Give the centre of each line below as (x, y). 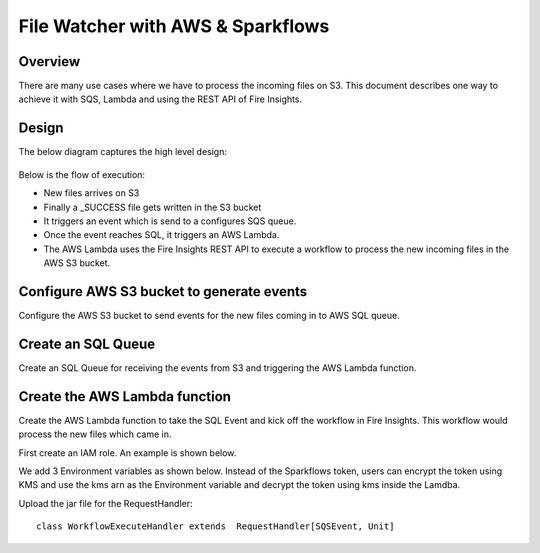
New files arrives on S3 (91, 193)
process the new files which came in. (95, 434)
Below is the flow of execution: (81, 174)
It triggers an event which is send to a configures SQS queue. (170, 221)
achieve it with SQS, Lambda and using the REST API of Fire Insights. (160, 99)
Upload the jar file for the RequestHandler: (106, 503)
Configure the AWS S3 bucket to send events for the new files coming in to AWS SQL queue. (209, 315)
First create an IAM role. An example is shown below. (127, 452)
